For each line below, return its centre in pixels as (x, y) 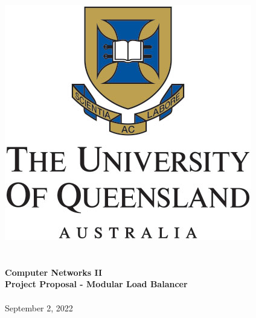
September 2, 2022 (39, 307)
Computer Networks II (54, 272)
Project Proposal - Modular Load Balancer (96, 284)
